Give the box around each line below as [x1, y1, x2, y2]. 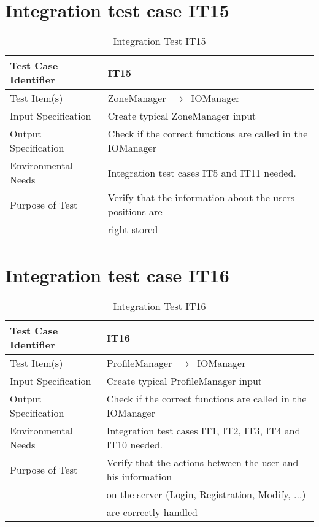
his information [106, 469, 172, 484]
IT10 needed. [106, 437, 163, 452]
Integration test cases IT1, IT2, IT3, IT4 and [106, 423, 301, 438]
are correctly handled [106, 505, 198, 520]
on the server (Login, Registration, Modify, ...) [106, 487, 306, 502]
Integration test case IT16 [5, 263, 229, 288]
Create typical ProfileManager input [106, 374, 263, 388]
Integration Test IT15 [113, 34, 206, 48]
